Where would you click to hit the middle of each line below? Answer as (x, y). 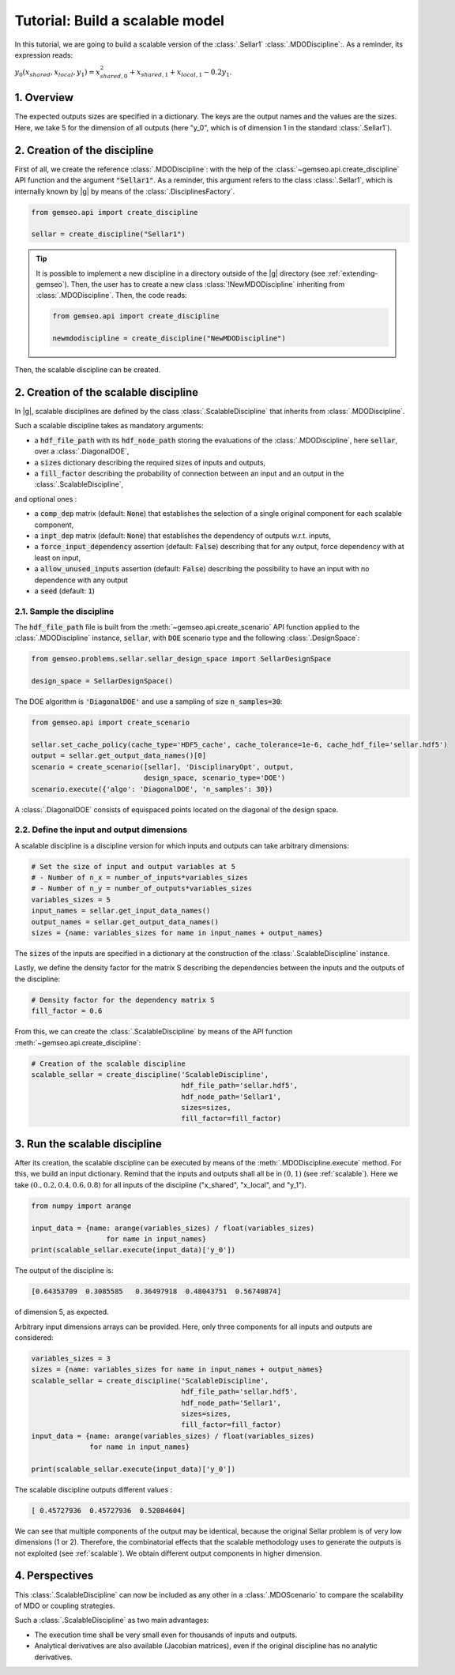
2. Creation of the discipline (84, 150)
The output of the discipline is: (64, 1270)
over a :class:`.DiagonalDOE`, (82, 451)
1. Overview (44, 98)
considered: (34, 1338)
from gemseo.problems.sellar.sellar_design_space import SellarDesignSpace (181, 659)
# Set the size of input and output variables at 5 (133, 866)
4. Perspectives (54, 1576)
